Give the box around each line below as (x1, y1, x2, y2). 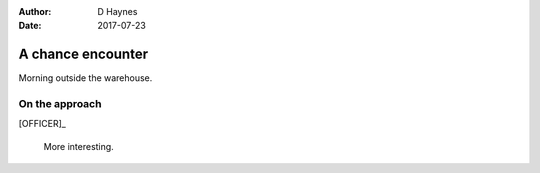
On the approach (18, 97, 102, 111)
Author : (18, 6, 52, 17)
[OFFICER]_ (18, 118, 67, 130)
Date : (18, 20, 42, 32)
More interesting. (43, 140, 114, 152)
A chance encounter (18, 46, 149, 63)
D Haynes (97, 6, 138, 17)
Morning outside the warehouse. (18, 72, 153, 84)
